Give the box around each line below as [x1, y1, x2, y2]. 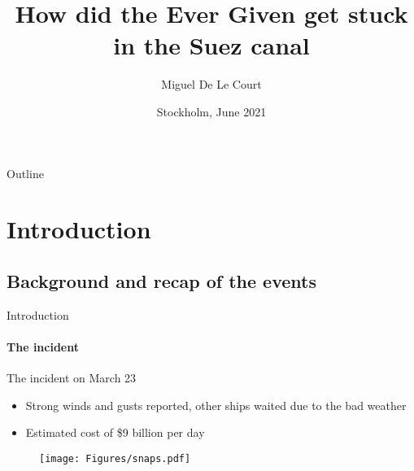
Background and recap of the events [7, 268, 316, 293]
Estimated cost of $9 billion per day [25, 424, 205, 441]
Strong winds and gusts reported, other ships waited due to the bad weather [25, 396, 407, 413]
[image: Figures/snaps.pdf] [39, 452, 191, 464]
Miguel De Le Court [161, 76, 262, 93]
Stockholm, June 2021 [156, 102, 267, 120]
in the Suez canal [113, 28, 310, 62]
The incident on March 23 [7, 369, 137, 386]
